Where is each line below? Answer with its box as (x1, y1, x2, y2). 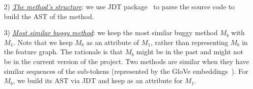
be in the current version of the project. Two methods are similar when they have (4, 56, 249, 66)
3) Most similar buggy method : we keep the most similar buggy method (4, 27, 218, 38)
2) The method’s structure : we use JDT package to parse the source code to (4, 1, 235, 11)
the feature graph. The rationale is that (4, 46, 123, 57)
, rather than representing (150, 37, 228, 47)
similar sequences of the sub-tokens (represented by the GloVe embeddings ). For (4, 66, 249, 76)
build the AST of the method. (4, 11, 94, 21)
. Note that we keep (13, 37, 73, 47)
